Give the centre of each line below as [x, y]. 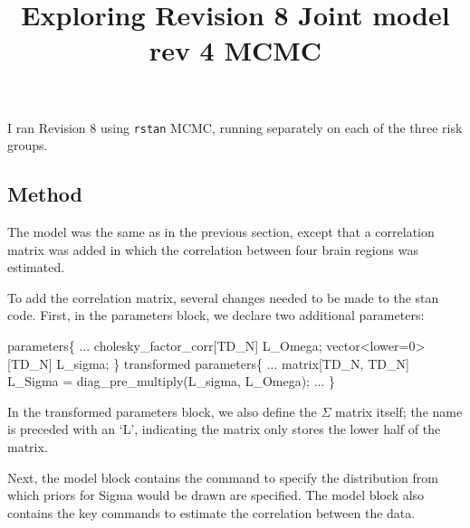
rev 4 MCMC [235, 50]
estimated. [36, 267]
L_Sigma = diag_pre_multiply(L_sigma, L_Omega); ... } [172, 381]
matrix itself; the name [399, 411]
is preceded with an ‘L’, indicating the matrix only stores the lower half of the [224, 429]
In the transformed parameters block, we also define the [162, 411]
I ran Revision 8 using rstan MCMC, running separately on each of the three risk [235, 127]
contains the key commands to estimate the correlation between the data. [211, 512]
